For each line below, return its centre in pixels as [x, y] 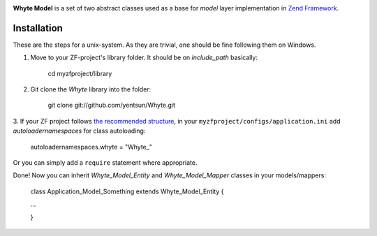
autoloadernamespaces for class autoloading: [79, 131]
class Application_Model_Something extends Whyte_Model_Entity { [127, 191]
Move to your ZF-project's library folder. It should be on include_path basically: [144, 58]
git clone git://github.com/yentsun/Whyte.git [112, 105]
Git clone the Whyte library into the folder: [91, 89]
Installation [38, 28]
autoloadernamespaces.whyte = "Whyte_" [91, 147]
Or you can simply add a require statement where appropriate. [105, 163]
